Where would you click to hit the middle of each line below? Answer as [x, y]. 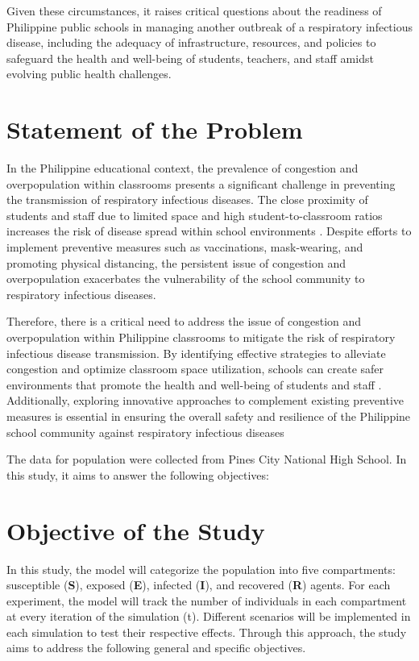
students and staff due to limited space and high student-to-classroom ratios [195, 215]
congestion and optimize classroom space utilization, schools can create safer [195, 369]
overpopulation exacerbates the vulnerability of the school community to [186, 279]
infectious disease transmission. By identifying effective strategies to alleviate [196, 353]
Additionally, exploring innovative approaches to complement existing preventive [205, 400]
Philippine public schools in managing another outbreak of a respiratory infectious [209, 26]
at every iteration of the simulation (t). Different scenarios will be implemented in [209, 616]
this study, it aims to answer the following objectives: [138, 474]
